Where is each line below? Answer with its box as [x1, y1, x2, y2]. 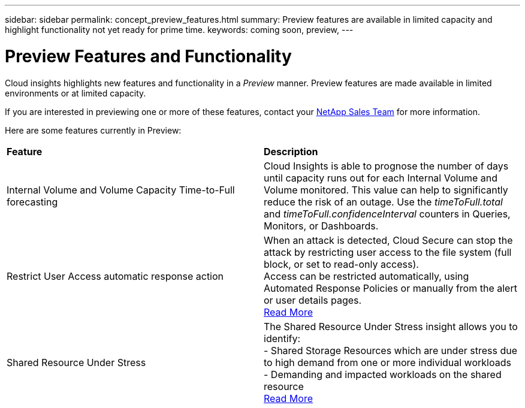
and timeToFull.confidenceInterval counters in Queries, [264, 207, 511, 220]
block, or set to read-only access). [264, 258, 419, 270]
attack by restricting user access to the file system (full [264, 246, 512, 258]
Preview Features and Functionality [5, 46, 292, 67]
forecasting [7, 195, 58, 208]
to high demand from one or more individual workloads [264, 356, 511, 368]
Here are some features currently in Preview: [5, 125, 182, 135]
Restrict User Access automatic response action [7, 270, 224, 282]
